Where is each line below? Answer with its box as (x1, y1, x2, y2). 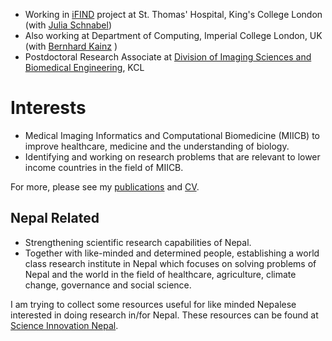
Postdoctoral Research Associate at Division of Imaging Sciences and (24, 51, 312, 63)
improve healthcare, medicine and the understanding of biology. (24, 140, 290, 152)
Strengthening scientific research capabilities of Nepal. (24, 236, 252, 248)
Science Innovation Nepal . (10, 319, 119, 331)
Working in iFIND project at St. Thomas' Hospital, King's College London (24, 9, 323, 20)
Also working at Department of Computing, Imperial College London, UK (24, 30, 323, 41)
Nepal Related (10, 210, 100, 227)
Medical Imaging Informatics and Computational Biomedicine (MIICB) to (24, 129, 321, 141)
